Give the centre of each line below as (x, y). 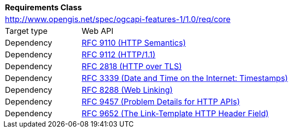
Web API (97, 31)
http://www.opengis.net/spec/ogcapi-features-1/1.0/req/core (118, 19)
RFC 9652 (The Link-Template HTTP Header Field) (175, 113)
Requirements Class (43, 7)
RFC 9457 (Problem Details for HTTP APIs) (161, 102)
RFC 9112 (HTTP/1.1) (119, 54)
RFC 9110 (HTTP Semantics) (134, 43)
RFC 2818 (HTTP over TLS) (132, 66)
